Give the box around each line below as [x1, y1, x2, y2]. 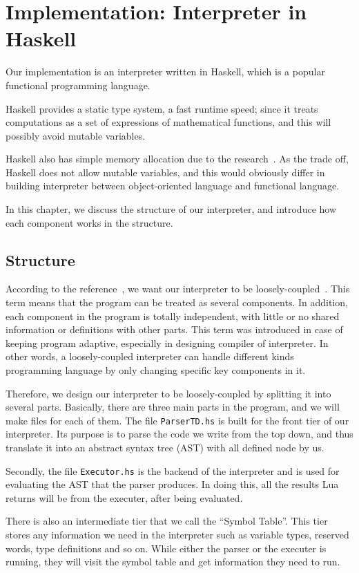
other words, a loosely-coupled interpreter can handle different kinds [6, 349, 294, 364]
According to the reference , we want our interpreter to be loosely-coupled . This [6, 281, 350, 296]
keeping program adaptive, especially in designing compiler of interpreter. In [6, 335, 329, 350]
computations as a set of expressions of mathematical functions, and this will [6, 115, 331, 129]
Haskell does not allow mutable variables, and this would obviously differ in [6, 165, 325, 179]
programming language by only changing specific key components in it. [6, 363, 306, 377]
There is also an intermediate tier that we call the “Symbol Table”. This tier [6, 514, 328, 528]
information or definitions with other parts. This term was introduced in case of [6, 322, 343, 337]
